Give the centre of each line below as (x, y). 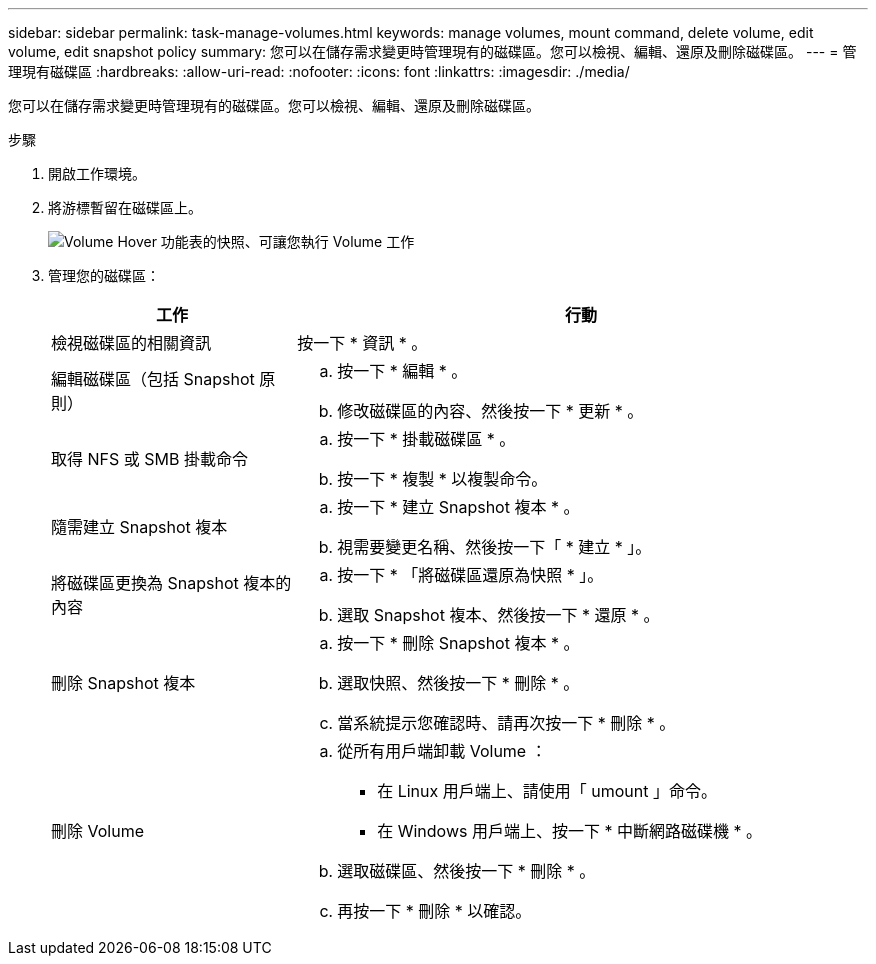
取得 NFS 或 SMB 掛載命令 (149, 459)
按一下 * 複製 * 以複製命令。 (442, 479)
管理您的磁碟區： (104, 275)
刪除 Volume (98, 831)
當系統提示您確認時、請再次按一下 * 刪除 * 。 (506, 723)
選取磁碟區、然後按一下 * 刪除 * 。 (466, 871)
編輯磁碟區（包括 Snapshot (153, 379)
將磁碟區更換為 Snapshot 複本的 (171, 583)
